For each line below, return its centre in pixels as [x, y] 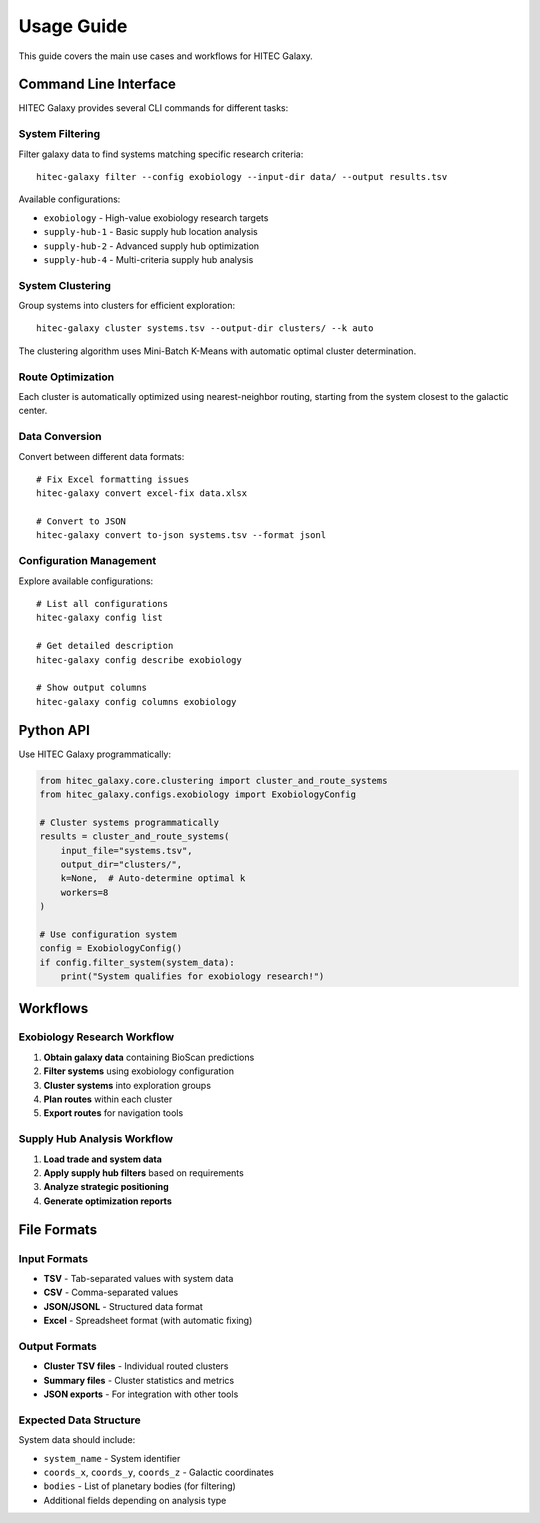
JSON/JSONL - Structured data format [123, 1306]
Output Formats [57, 1346]
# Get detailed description [105, 646]
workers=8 [84, 892]
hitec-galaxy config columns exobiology [136, 701]
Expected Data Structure [79, 1420]
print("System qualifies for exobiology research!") [192, 976]
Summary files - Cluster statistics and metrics [139, 1380]
